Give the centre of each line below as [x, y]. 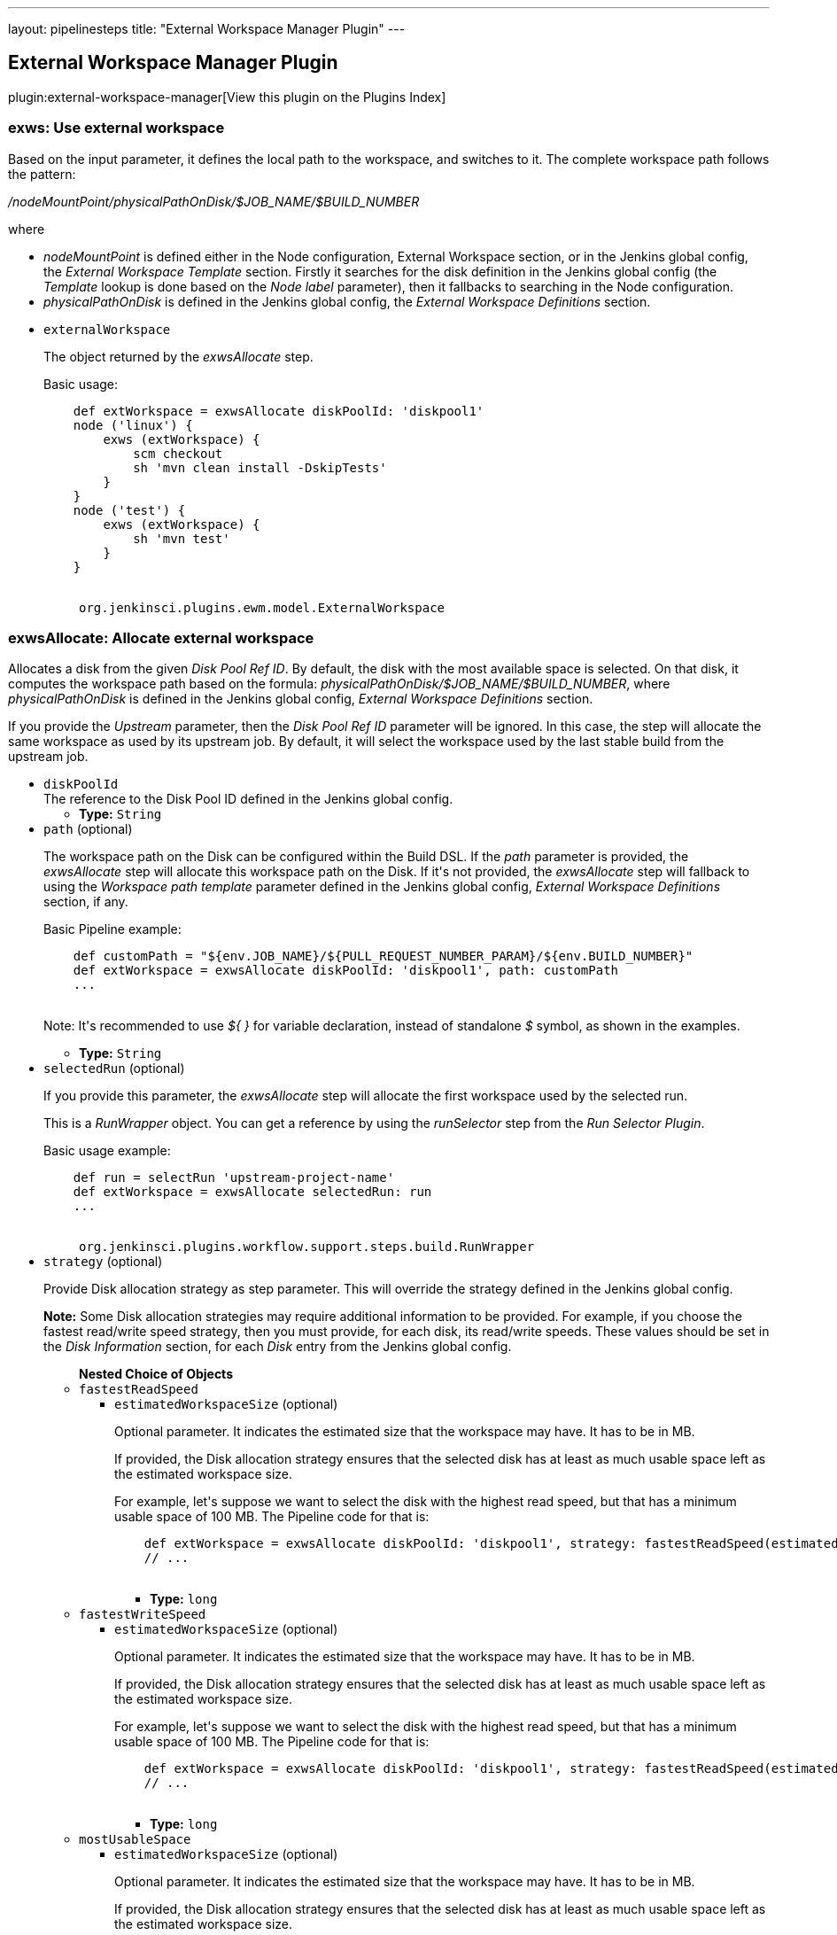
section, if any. [86, 902]
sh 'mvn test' [182, 538]
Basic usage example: [107, 1151]
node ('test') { [129, 510]
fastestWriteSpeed [143, 1615]
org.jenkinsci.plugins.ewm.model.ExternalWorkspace [262, 607]
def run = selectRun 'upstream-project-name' [234, 1178]
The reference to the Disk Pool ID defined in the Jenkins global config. [248, 799]
